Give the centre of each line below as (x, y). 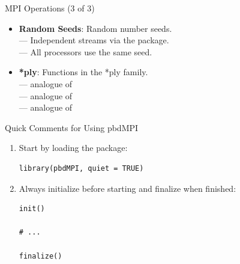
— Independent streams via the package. (94, 40)
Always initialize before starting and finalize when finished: (127, 188)
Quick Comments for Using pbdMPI (72, 127)
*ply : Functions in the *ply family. (83, 72)
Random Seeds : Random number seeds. (95, 28)
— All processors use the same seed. (85, 51)
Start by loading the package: (73, 148)
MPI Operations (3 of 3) (50, 8)
